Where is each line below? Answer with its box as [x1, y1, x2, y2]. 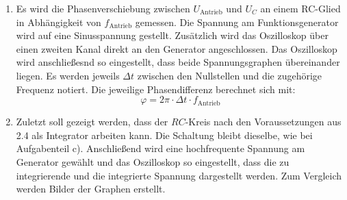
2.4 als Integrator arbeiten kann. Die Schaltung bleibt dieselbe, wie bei [16, 127, 313, 142]
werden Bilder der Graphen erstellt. [16, 182, 166, 196]
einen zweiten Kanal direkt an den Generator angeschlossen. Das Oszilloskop [16, 41, 337, 55]
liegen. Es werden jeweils [16, 68, 120, 82]
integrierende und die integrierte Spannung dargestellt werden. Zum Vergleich [16, 168, 342, 182]
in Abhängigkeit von [16, 14, 101, 29]
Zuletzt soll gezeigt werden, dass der [16, 114, 168, 129]
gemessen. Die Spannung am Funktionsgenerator [135, 14, 339, 29]
